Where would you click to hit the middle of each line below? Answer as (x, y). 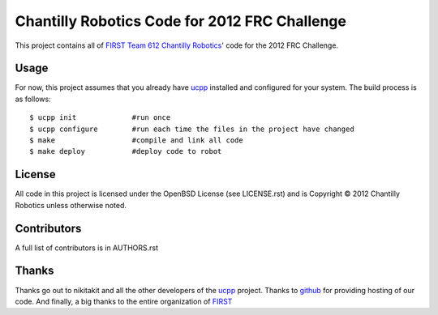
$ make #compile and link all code (136, 140)
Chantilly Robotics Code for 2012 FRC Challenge (180, 21)
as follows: (33, 99)
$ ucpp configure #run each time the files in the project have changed (192, 129)
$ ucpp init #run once (100, 118)
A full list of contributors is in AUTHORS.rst (86, 248)
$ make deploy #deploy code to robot (126, 151)
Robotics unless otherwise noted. (71, 205)
